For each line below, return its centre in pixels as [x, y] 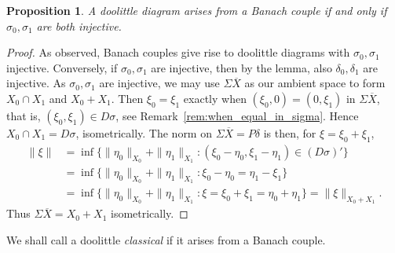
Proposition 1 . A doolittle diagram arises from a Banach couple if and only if [197, 10]
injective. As [36, 83]
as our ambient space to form [315, 83]
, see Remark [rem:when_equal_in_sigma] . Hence [237, 115]
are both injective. [79, 26]
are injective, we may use [159, 83]
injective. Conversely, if [62, 67]
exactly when [215, 98]
